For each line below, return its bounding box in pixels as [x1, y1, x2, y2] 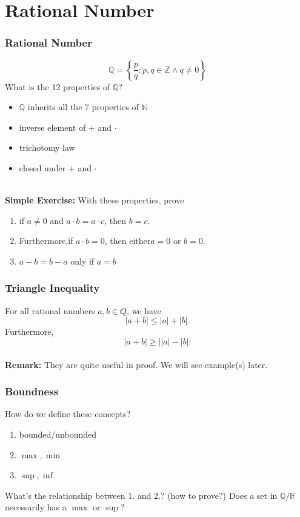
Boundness [5, 384, 59, 399]
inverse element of [19, 120, 86, 133]
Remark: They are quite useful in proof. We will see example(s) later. [5, 358, 268, 370]
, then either [104, 234, 151, 247]
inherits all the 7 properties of [27, 100, 139, 113]
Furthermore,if [19, 234, 73, 247]
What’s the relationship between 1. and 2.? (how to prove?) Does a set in [5, 489, 278, 501]
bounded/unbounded [19, 427, 97, 440]
